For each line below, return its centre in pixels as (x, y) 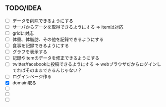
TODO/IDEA (24, 8)
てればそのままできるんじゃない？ (47, 70)
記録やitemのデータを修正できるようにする (56, 58)
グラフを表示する (30, 52)
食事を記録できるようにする (41, 46)
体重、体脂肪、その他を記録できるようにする (58, 39)
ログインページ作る (32, 77)
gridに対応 (23, 33)
